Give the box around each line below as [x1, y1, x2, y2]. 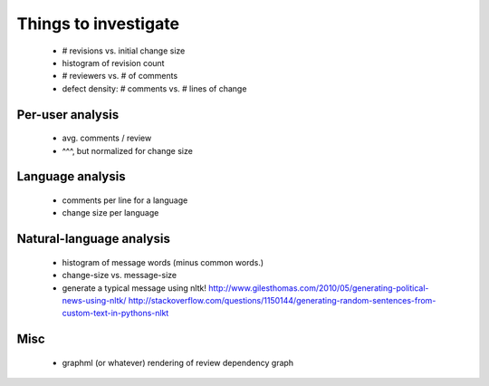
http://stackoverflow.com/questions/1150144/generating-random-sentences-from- [128, 294, 436, 305]
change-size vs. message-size [62, 270, 177, 281]
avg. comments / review [62, 132, 152, 144]
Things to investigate [16, 14, 180, 34]
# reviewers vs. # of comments [62, 71, 178, 82]
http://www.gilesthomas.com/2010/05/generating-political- [208, 282, 429, 294]
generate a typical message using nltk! [62, 282, 207, 294]
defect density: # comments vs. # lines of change [62, 82, 247, 94]
